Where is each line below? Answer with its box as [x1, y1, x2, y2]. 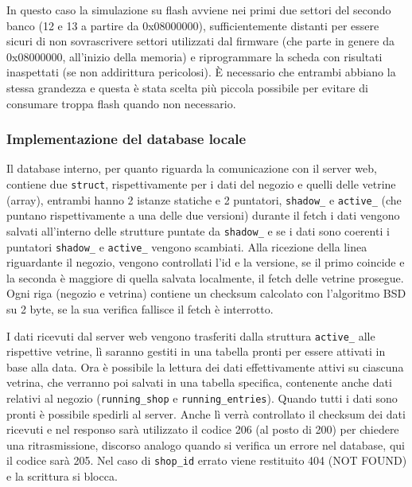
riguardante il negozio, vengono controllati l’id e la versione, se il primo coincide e [6, 254, 405, 271]
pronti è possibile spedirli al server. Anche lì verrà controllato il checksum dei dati [6, 405, 406, 422]
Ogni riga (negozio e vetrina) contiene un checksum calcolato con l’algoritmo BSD [6, 285, 406, 302]
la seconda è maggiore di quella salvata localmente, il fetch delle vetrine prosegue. [6, 269, 404, 286]
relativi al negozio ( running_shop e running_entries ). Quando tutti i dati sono [6, 390, 398, 406]
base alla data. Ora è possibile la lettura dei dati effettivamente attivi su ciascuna [6, 358, 404, 375]
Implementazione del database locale [6, 129, 247, 149]
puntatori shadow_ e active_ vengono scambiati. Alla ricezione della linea [6, 238, 367, 255]
